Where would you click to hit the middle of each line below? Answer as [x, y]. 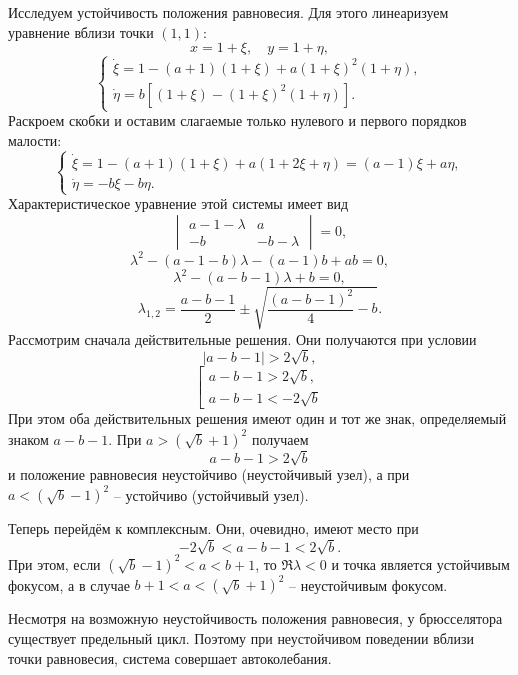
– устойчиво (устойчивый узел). [211, 494]
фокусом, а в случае [69, 584]
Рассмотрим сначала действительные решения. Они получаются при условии [242, 338]
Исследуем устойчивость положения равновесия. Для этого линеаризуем [228, 12]
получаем [280, 438]
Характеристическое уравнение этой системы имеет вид [178, 203]
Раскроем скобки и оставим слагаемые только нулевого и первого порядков [237, 120]
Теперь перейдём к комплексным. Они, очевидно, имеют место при [213, 528]
